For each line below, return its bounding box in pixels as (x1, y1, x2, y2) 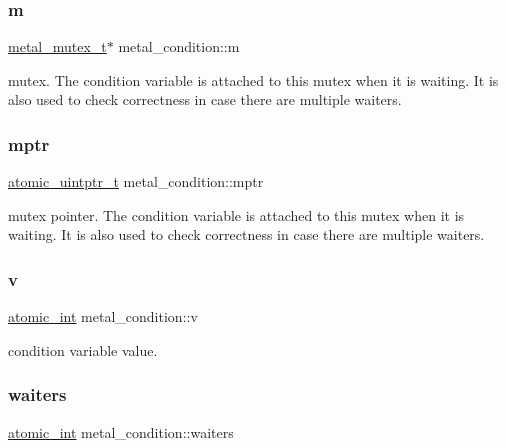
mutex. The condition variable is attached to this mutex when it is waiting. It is (8, 69, 499, 90)
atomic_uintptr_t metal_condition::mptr (8, 171, 264, 192)
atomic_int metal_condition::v (8, 306, 198, 327)
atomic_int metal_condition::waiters (8, 421, 234, 442)
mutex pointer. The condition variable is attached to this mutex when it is (8, 204, 465, 225)
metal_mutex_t (8, 36, 107, 57)
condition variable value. (8, 339, 158, 360)
